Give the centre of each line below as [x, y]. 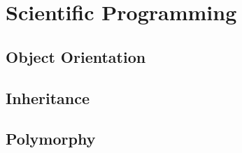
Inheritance [48, 97]
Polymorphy [51, 139]
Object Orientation [76, 56]
